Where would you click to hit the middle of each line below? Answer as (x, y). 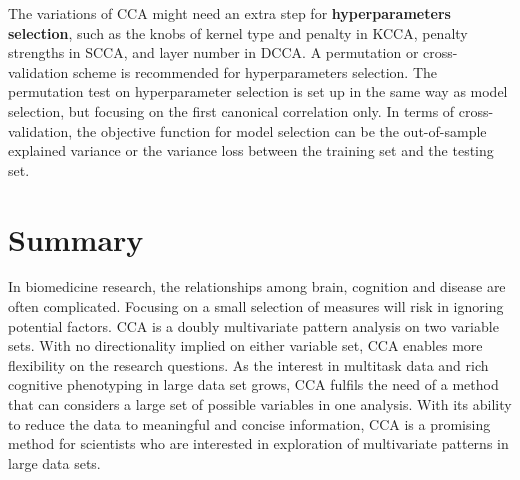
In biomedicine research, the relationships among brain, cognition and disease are (257, 286)
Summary (76, 238)
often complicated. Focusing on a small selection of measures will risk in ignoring (256, 306)
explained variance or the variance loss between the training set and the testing (251, 150)
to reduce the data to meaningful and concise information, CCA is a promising (249, 423)
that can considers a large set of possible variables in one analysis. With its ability (260, 404)
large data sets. (54, 462)
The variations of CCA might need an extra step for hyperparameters (229, 13)
